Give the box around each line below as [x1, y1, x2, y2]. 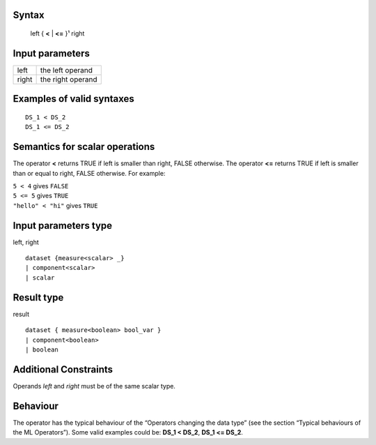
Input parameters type [13, 220, 113, 232]
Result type [13, 292, 64, 303]
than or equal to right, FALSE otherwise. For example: [13, 169, 166, 177]
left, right [13, 238, 40, 246]
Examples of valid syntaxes [13, 93, 135, 105]
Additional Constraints [13, 363, 113, 375]
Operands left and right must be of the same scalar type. [13, 382, 175, 390]
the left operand [40, 65, 93, 75]
